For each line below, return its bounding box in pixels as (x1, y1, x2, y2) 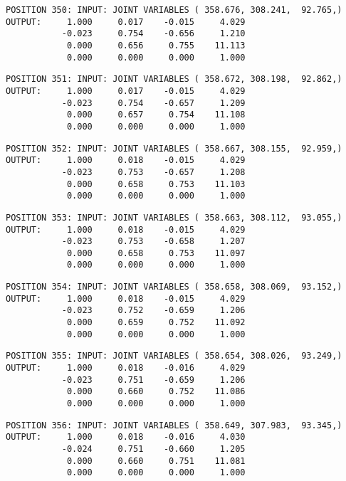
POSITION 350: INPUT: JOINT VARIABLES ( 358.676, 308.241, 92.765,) (6, 5, 342, 15)
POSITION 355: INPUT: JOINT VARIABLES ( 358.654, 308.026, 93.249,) (6, 351, 342, 361)
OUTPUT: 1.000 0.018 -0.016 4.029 (6, 363, 246, 374)
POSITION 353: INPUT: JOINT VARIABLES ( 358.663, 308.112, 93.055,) (6, 212, 342, 223)
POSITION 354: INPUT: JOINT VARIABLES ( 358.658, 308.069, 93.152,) (6, 282, 342, 292)
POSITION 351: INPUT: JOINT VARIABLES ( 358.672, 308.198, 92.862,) (6, 74, 342, 85)
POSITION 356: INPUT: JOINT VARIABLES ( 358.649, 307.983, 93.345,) (6, 420, 342, 430)
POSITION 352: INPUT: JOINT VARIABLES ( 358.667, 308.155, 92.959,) (6, 143, 342, 154)
